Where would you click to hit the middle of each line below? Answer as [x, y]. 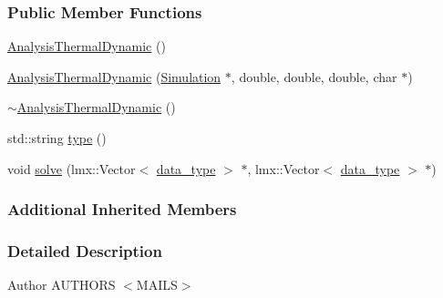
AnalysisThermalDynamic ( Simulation [114, 76]
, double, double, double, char [314, 76]
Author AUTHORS [62, 285]
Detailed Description [85, 250]
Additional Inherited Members [122, 209]
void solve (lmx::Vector [72, 168]
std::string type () [57, 138]
